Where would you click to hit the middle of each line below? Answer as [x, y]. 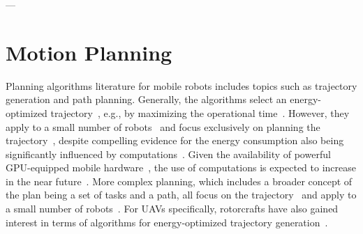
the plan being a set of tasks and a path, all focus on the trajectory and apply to [181, 195]
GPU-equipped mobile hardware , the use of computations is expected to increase [181, 167]
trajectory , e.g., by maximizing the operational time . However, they [200, 112]
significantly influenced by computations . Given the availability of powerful [168, 154]
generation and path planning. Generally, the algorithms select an [146, 99]
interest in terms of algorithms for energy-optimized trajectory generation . [167, 222]
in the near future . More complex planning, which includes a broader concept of [179, 181]
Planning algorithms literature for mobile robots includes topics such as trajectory [181, 85]
